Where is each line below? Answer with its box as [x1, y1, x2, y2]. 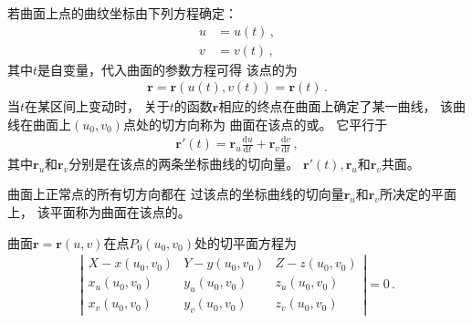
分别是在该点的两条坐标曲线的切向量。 [68, 153, 299, 172]
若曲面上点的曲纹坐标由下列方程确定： [7, 4, 237, 22]
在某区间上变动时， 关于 [25, 97, 170, 116]
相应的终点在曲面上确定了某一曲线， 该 [218, 97, 454, 116]
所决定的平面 [379, 184, 456, 203]
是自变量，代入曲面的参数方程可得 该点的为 [37, 59, 298, 78]
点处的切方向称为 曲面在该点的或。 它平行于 [122, 114, 388, 133]
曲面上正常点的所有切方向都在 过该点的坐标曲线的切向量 [7, 184, 344, 203]
